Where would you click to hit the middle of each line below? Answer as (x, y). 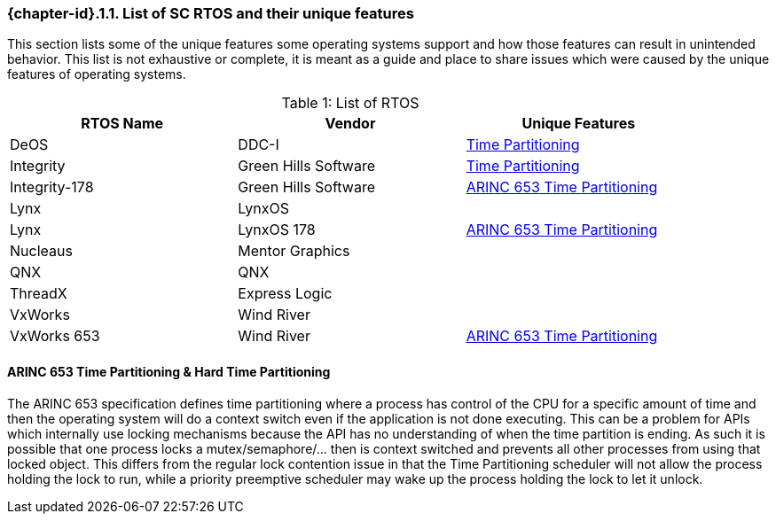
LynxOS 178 (277, 230)
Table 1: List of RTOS (350, 103)
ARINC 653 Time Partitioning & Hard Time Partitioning (169, 371)
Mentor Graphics (294, 251)
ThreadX (39, 294)
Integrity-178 (52, 187)
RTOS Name (122, 124)
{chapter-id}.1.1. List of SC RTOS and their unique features (211, 13)
